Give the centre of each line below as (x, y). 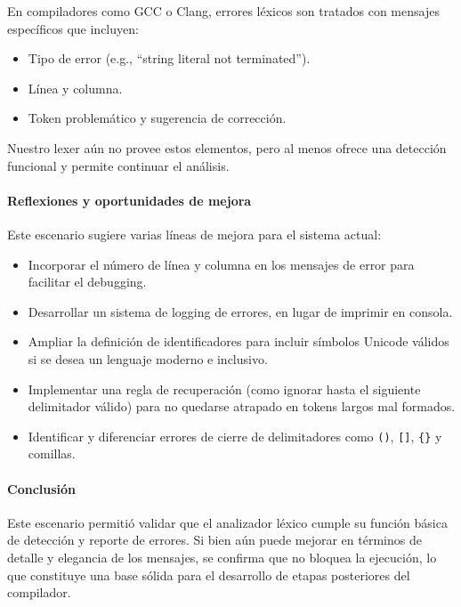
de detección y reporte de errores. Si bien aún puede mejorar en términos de (214, 540)
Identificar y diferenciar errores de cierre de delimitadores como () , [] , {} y (235, 436)
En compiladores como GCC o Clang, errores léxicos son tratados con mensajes (223, 11)
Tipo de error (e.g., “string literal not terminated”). (169, 58)
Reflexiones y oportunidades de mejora (129, 200)
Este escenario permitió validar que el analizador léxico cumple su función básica (227, 522)
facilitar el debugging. (87, 282)
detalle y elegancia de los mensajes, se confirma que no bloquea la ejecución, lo (222, 557)
